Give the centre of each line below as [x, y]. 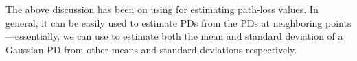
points [338, 22]
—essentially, [33, 36]
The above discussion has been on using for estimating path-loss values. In [162, 9]
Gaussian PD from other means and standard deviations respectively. [151, 49]
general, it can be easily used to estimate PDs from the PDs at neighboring [164, 22]
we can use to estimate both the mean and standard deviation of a [203, 36]
